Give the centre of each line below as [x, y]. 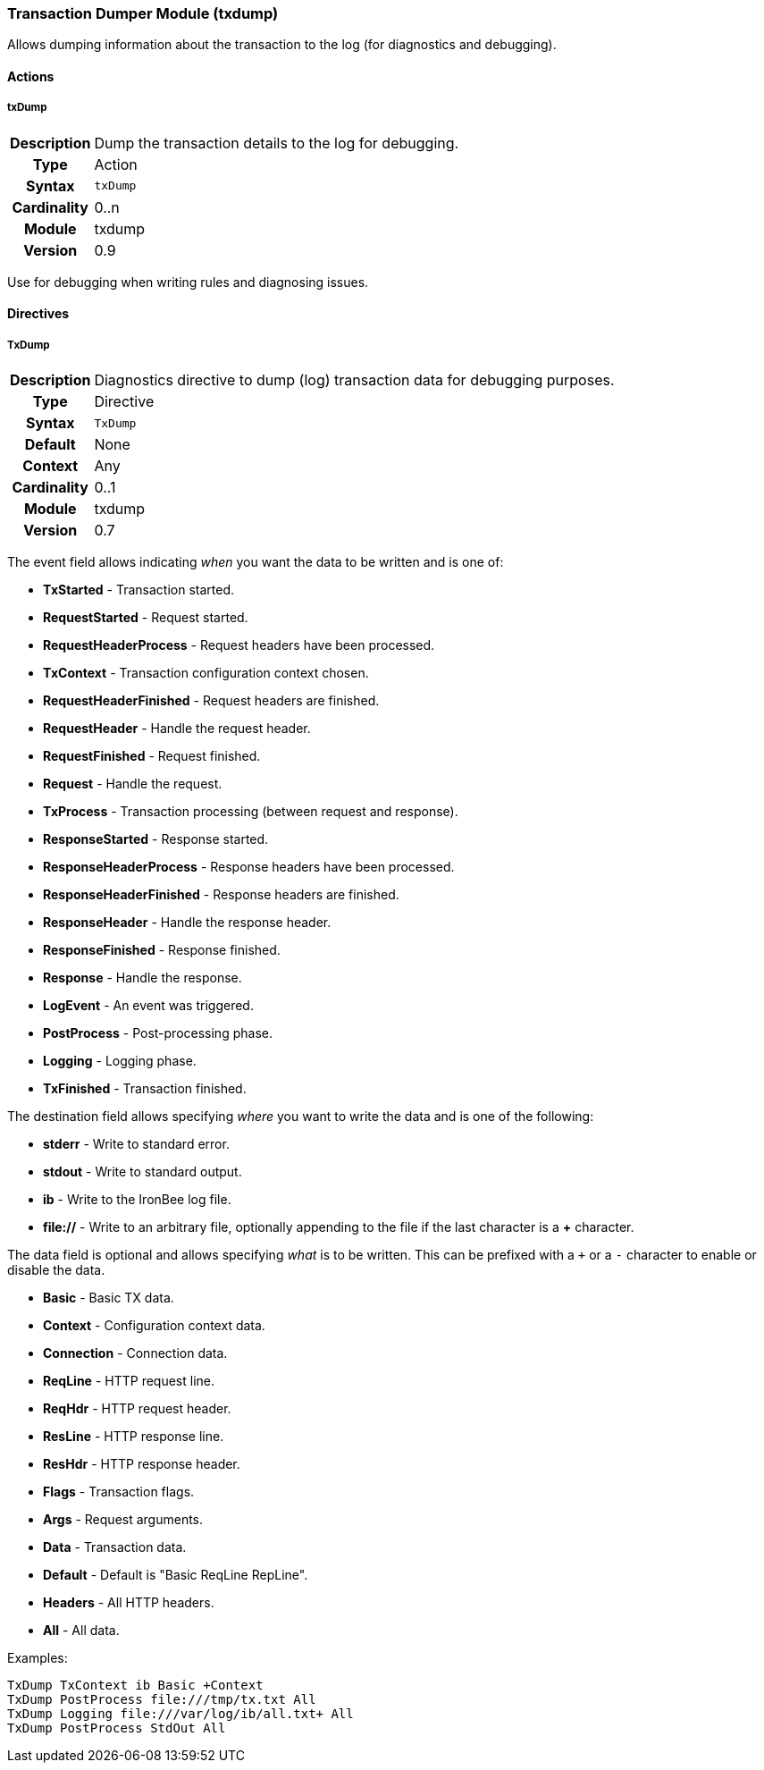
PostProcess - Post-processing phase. [158, 1033]
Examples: [38, 1658]
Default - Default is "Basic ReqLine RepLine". [176, 1575]
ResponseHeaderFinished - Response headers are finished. [221, 895]
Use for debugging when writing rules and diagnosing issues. [188, 282]
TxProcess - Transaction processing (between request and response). [251, 812]
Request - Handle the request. [133, 784]
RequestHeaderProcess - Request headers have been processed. [239, 645]
